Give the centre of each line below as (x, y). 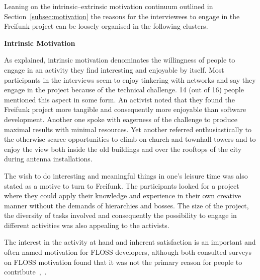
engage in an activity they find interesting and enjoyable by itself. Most (114, 69)
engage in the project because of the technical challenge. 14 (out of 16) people (124, 90)
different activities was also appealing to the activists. (87, 225)
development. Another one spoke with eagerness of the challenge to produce (121, 119)
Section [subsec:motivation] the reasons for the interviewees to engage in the (122, 16)
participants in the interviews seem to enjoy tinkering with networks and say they (130, 79)
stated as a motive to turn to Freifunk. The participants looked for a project (122, 185)
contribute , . (25, 272)
